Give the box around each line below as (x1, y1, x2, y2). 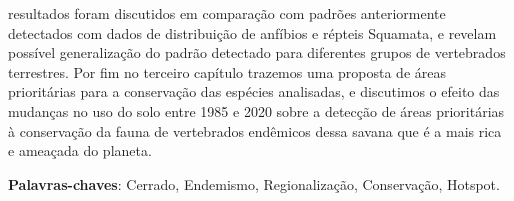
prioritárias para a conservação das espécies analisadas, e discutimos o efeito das (8, 81, 500, 102)
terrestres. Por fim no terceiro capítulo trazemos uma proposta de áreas (8, 61, 447, 82)
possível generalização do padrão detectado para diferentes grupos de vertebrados (8, 42, 506, 63)
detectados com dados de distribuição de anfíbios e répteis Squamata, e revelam (8, 22, 497, 43)
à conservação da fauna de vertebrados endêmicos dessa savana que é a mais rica (8, 120, 502, 141)
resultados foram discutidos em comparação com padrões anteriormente (8, 3, 446, 23)
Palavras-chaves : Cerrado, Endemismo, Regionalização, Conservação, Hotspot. (8, 173, 500, 194)
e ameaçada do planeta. (8, 140, 152, 161)
